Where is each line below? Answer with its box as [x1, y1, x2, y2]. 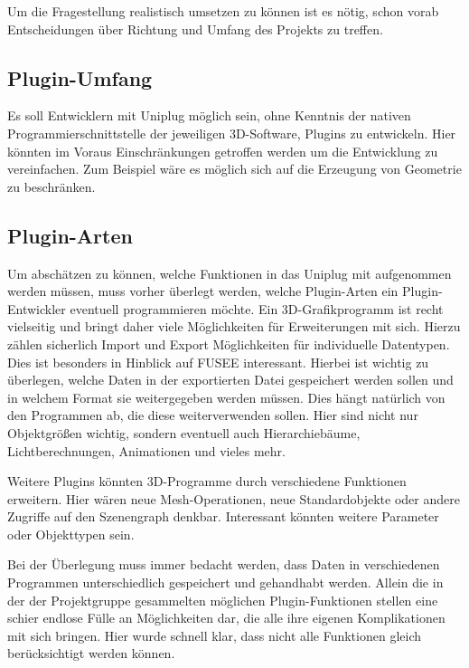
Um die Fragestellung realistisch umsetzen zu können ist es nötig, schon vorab [7, 2, 439, 20]
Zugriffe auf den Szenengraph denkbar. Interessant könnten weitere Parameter [7, 507, 439, 526]
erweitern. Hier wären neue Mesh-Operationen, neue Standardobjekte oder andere [7, 489, 460, 508]
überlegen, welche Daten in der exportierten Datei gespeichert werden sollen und [7, 370, 454, 389]
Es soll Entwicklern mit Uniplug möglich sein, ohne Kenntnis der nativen [7, 106, 411, 125]
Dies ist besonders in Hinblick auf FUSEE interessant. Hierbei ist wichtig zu [7, 352, 429, 371]
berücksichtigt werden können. [7, 644, 175, 663]
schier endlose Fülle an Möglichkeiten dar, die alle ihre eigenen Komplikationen [7, 608, 446, 627]
